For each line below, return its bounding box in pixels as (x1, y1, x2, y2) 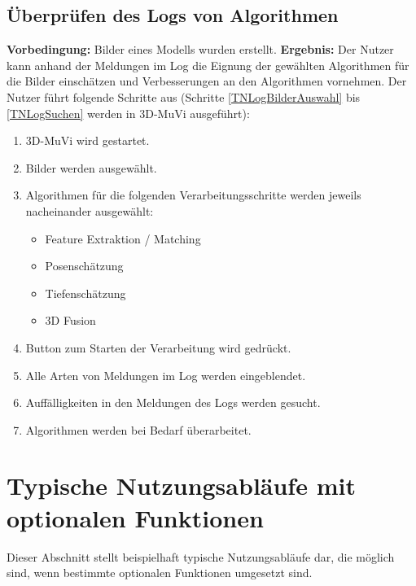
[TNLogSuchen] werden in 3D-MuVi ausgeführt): (7, 104, 250, 121)
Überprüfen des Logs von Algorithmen (7, 2, 339, 28)
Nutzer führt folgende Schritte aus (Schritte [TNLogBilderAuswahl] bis (7, 88, 361, 105)
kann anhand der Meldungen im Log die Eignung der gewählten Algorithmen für (7, 56, 409, 73)
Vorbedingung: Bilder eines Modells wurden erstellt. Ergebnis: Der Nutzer (7, 41, 394, 58)
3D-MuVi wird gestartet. (25, 132, 150, 149)
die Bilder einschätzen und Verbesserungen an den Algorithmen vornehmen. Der (7, 72, 407, 90)
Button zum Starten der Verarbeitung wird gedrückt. (25, 339, 291, 356)
